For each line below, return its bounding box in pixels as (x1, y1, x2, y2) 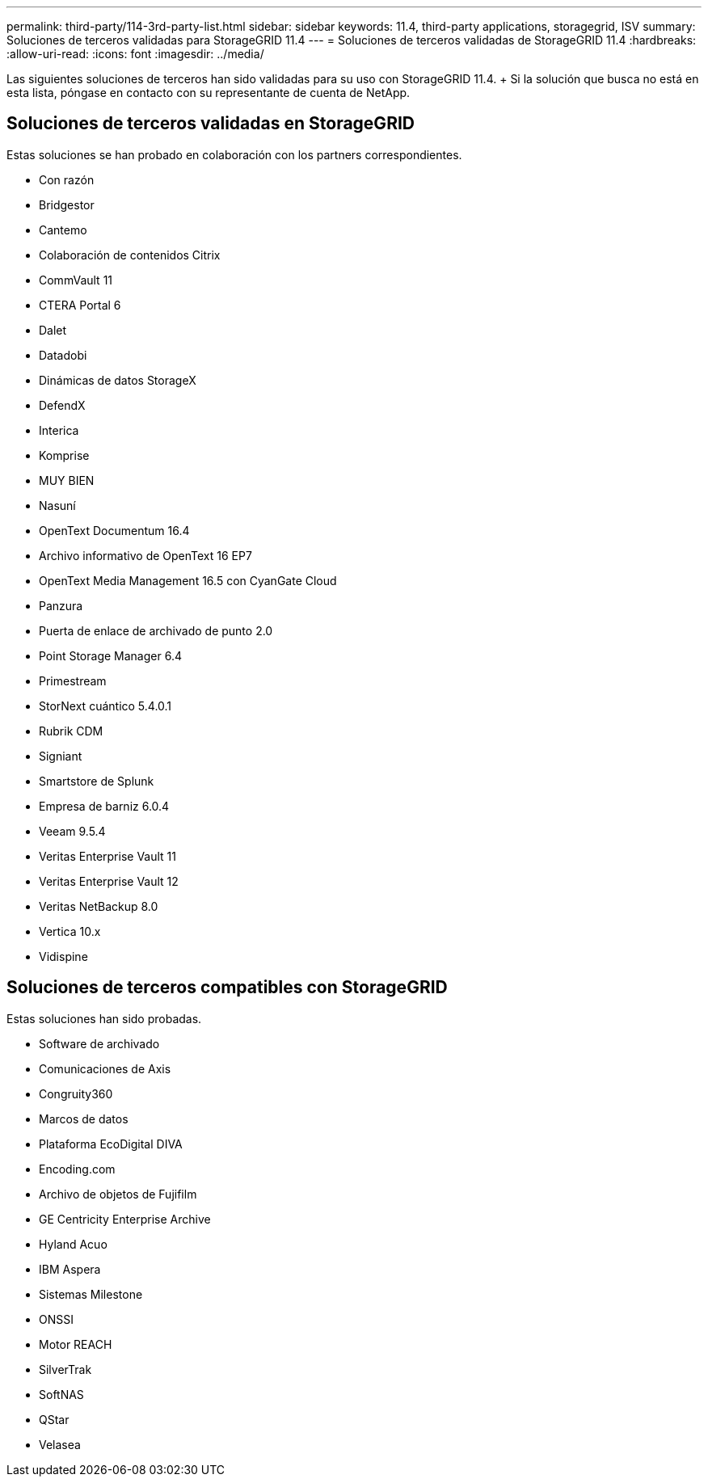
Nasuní (39, 498, 76, 512)
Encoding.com (39, 1161, 116, 1176)
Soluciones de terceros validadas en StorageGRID (6, 113, 415, 134)
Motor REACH (39, 1337, 112, 1351)
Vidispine (39, 949, 88, 963)
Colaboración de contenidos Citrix (39, 247, 221, 262)
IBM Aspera (39, 1262, 101, 1276)
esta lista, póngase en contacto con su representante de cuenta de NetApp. (6, 86, 411, 99)
